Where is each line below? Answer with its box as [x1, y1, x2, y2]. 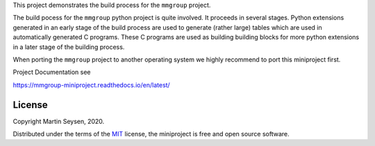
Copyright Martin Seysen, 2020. [12, 117, 105, 125]
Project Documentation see [12, 68, 91, 76]
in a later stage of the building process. [12, 42, 125, 51]
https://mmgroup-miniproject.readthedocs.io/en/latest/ [12, 80, 170, 89]
